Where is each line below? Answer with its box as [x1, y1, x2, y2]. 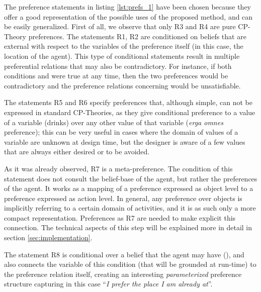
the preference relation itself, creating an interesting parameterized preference [4, 268, 242, 279]
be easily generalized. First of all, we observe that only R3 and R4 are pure [4, 21, 236, 32]
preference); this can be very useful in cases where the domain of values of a [4, 127, 238, 137]
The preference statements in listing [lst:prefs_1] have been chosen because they [4, 2, 251, 12]
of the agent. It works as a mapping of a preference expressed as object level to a [4, 183, 253, 193]
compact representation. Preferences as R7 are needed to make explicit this [4, 212, 236, 223]
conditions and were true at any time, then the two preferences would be [4, 70, 228, 81]
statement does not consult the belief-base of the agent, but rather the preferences [4, 173, 257, 183]
